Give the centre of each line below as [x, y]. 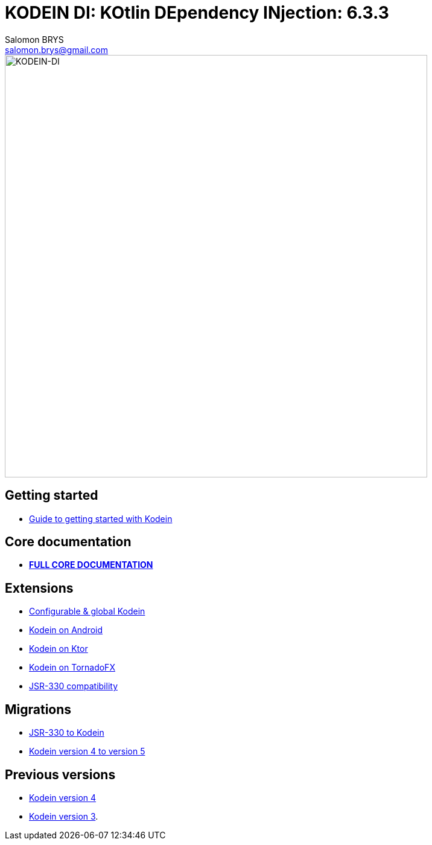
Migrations [38, 709]
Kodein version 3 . [64, 816]
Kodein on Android [66, 630]
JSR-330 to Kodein [67, 733]
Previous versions [60, 774]
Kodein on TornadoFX [72, 668]
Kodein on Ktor [59, 649]
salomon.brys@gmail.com [57, 49]
